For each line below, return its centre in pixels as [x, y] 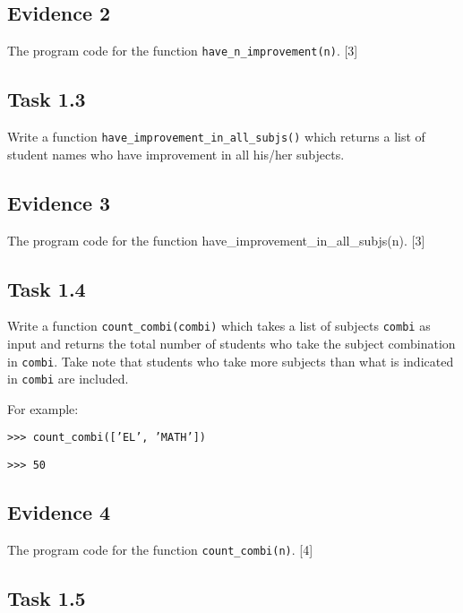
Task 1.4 [47, 288]
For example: [43, 408]
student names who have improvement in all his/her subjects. [176, 154]
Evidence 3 [59, 202]
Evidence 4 [59, 512]
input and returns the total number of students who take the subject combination [231, 343]
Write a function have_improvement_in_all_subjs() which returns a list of [216, 137]
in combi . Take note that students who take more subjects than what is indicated [231, 361]
